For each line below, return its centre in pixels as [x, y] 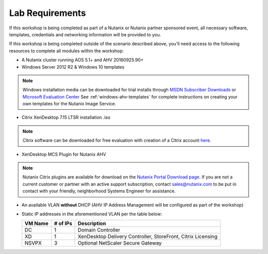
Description [92, 224]
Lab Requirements [48, 13]
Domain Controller [99, 230]
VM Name [36, 224]
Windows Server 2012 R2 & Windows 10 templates [73, 67]
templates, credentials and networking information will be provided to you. [85, 34]
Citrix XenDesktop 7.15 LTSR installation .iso [66, 117]
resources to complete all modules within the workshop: [67, 51]
